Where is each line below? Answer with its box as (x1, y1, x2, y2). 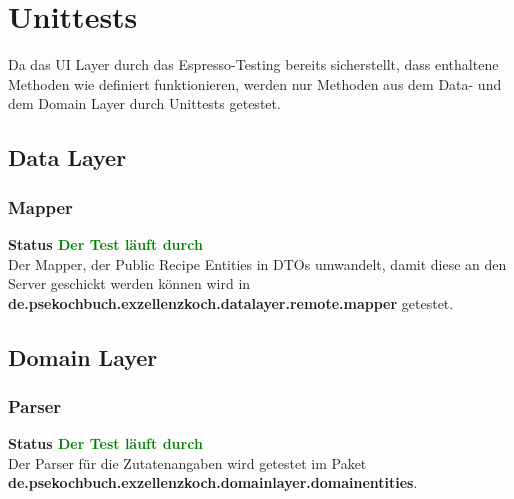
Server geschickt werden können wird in (8, 273, 251, 294)
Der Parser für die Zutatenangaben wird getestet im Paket (8, 452, 367, 473)
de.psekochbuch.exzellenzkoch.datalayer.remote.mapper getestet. (8, 292, 454, 313)
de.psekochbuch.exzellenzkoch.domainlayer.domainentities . (8, 472, 418, 493)
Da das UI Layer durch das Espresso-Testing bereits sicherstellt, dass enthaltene (8, 54, 499, 75)
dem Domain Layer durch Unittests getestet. (8, 93, 281, 114)
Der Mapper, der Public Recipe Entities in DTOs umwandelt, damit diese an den (8, 253, 507, 274)
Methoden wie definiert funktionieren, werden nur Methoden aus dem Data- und (8, 73, 502, 94)
